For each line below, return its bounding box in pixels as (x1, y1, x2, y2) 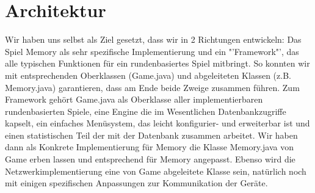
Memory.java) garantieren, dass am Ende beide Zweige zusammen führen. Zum (5, 81, 300, 93)
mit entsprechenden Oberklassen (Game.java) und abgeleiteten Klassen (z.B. (5, 68, 291, 81)
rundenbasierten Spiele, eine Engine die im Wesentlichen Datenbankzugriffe (5, 104, 286, 117)
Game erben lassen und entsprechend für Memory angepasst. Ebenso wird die (5, 153, 295, 166)
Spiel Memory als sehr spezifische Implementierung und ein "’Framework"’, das (5, 45, 299, 57)
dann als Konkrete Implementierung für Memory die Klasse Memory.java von (5, 140, 294, 153)
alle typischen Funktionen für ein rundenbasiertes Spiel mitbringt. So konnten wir (5, 57, 310, 70)
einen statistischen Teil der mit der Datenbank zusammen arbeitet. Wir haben (5, 128, 298, 141)
